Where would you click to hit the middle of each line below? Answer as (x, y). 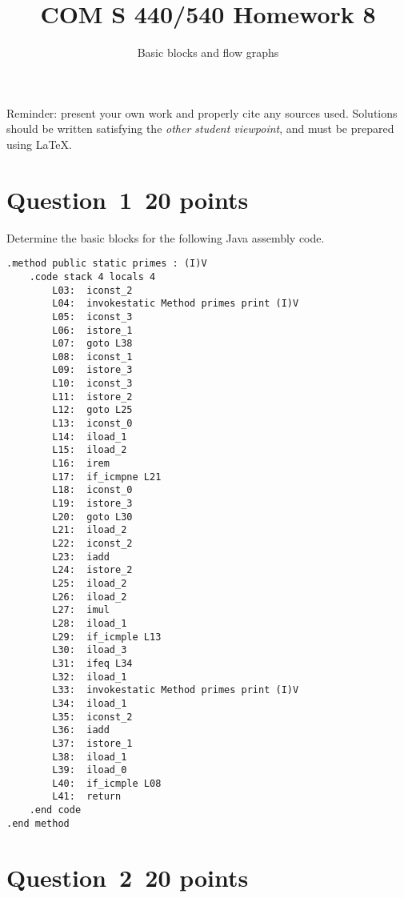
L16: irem (81, 464)
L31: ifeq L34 (92, 663)
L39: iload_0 (90, 770)
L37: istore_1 (92, 743)
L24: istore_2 (92, 570)
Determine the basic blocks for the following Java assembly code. (166, 237)
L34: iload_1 (90, 703)
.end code (55, 810)
